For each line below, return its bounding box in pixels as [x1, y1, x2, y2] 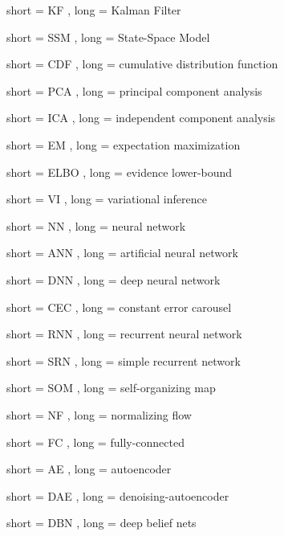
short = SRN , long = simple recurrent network [6, 352, 241, 369]
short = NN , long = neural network [6, 217, 186, 234]
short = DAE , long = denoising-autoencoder [6, 487, 229, 504]
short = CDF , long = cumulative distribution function [6, 55, 278, 72]
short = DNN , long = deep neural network [6, 271, 221, 288]
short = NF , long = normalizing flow [6, 406, 192, 423]
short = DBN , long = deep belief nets [6, 514, 197, 531]
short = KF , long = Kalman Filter [6, 2, 181, 18]
